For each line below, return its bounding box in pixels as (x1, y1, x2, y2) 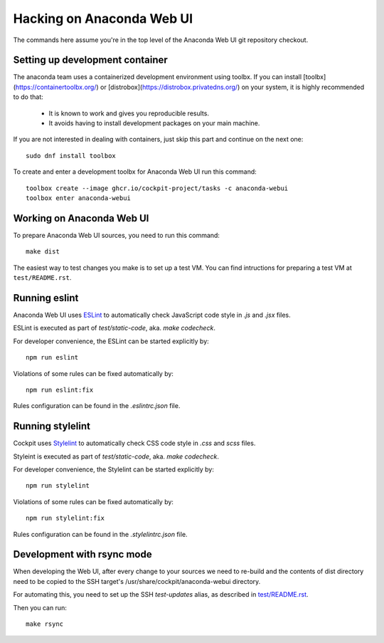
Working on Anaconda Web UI (13, 212, 149, 224)
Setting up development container (13, 54, 169, 66)
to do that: (13, 93, 44, 101)
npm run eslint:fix (26, 385, 94, 394)
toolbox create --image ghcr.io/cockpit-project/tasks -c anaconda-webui (26, 184, 289, 192)
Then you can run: (13, 603, 67, 612)
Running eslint (13, 292, 79, 304)
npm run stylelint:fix (26, 514, 105, 523)
